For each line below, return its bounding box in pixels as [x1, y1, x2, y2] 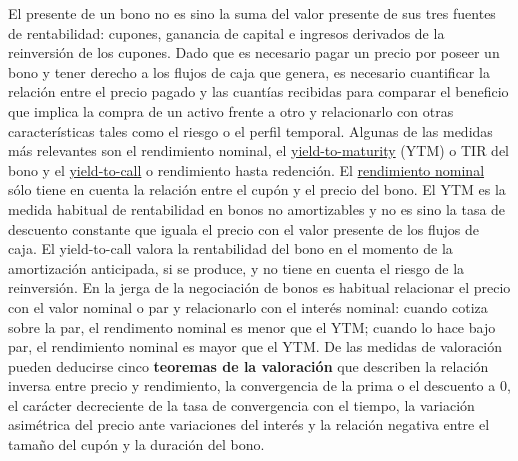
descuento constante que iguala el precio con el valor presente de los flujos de [8, 218, 480, 239]
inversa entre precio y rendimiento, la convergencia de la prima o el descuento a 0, [8, 375, 511, 396]
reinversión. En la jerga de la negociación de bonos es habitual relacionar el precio [8, 277, 511, 298]
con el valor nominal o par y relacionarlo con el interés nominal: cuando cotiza [8, 296, 488, 317]
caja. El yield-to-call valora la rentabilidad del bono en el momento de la [8, 238, 453, 259]
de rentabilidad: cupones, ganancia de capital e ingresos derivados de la [8, 22, 445, 43]
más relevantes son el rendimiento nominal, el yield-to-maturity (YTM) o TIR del [8, 140, 510, 161]
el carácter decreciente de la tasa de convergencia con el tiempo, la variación [8, 394, 475, 415]
